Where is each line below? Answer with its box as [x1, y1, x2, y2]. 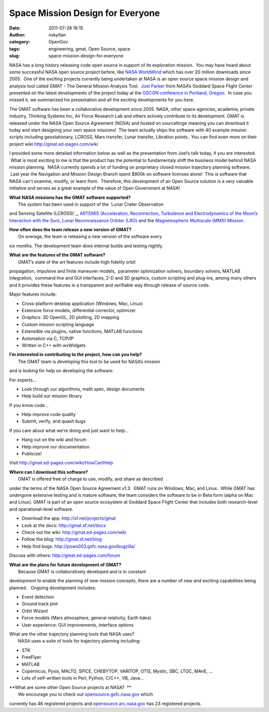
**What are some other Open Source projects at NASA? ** [9, 684, 132, 690]
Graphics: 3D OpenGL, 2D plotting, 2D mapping [21, 315, 120, 321]
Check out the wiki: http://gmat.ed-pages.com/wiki [21, 529, 127, 535]
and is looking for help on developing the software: [9, 367, 114, 374]
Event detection [21, 594, 54, 600]
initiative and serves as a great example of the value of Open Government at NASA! [9, 185, 180, 191]
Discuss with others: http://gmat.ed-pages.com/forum [9, 552, 121, 559]
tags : [9, 45, 20, 52]
